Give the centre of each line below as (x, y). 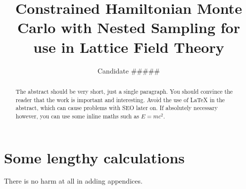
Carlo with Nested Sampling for (129, 27)
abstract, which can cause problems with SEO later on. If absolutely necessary (117, 108)
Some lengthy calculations (95, 157)
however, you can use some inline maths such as (77, 116)
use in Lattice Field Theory (129, 47)
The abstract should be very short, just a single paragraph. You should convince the (124, 91)
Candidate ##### (129, 70)
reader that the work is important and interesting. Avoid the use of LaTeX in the (120, 99)
